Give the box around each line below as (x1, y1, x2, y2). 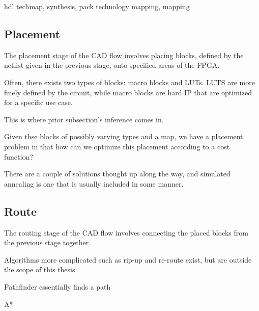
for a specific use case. (4, 97, 73, 108)
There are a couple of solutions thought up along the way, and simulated (4, 168, 231, 179)
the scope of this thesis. (4, 264, 77, 275)
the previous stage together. (4, 237, 91, 248)
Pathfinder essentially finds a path (4, 281, 111, 292)
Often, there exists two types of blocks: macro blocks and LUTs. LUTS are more (4, 76, 255, 87)
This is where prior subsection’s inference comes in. (4, 114, 164, 124)
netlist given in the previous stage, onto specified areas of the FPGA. (4, 60, 220, 70)
